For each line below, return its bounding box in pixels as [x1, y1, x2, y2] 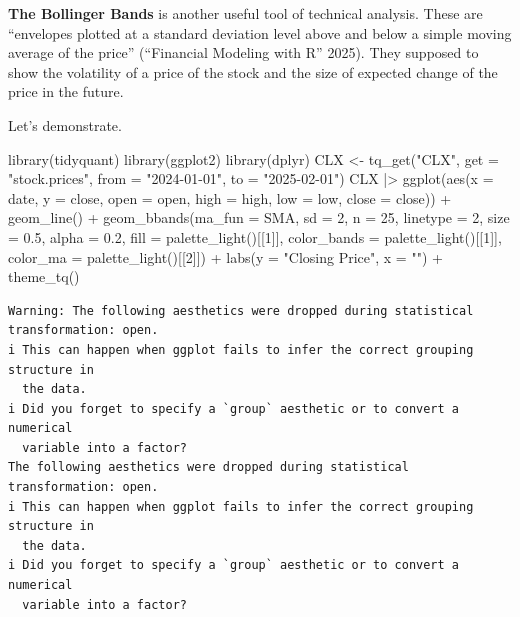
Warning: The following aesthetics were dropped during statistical [8, 303, 474, 318]
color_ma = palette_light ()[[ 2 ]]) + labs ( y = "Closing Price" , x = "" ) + [8, 246, 443, 267]
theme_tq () [8, 266, 80, 287]
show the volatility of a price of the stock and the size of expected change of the [8, 61, 498, 82]
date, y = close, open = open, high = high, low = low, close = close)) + [8, 187, 452, 208]
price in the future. [8, 81, 124, 102]
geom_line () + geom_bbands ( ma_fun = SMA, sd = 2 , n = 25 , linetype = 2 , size [8, 207, 510, 228]
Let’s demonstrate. [8, 114, 122, 135]
